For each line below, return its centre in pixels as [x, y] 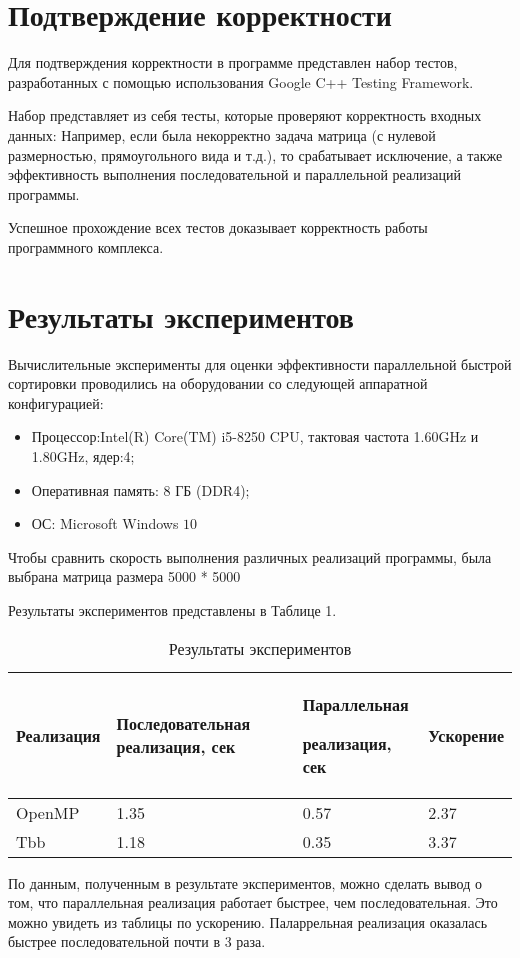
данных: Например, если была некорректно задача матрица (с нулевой [222, 134]
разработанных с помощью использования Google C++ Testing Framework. [241, 81]
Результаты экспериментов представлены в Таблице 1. [172, 609]
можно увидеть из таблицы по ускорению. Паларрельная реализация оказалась [248, 921]
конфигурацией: [56, 402]
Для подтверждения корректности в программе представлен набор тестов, [233, 62]
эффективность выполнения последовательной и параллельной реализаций [235, 174]
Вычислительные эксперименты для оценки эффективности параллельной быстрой [260, 363]
